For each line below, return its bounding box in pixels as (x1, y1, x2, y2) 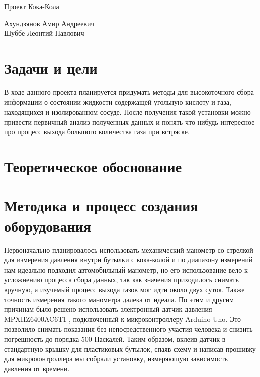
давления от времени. (4, 363, 70, 373)
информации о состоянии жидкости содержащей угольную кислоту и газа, (4, 96, 231, 107)
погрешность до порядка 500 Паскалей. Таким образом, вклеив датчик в (4, 333, 226, 344)
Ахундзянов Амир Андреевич (4, 18, 95, 28)
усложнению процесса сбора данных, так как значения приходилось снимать (4, 274, 239, 285)
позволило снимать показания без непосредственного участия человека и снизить (4, 324, 253, 334)
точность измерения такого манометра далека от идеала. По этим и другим (4, 294, 234, 304)
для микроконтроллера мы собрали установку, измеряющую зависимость (4, 353, 228, 364)
